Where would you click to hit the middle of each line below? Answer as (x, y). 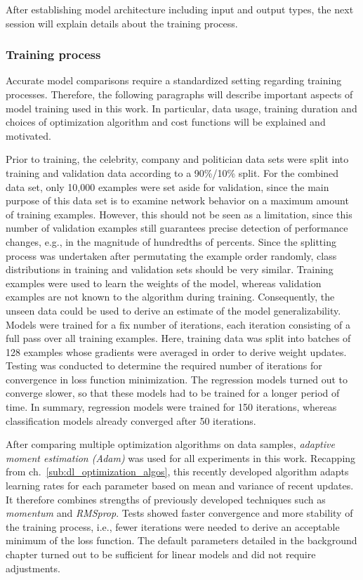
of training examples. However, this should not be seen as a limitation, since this (179, 214)
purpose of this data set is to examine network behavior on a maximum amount (177, 200)
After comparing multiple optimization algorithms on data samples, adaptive (170, 444)
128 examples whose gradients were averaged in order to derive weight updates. (176, 351)
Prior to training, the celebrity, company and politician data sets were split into (177, 159)
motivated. (28, 135)
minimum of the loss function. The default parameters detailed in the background (181, 540)
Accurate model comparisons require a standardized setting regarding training (174, 80)
